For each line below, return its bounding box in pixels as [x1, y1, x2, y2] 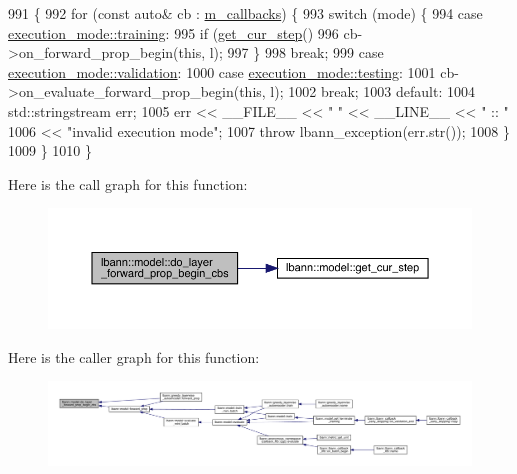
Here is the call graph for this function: [8, 173, 248, 194]
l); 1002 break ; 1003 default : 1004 [270, 81, 475, 102]
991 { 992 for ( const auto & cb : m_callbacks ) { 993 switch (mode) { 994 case [8, 3, 483, 23]
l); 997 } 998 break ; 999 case [209, 42, 384, 63]
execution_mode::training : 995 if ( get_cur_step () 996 [8, 22, 339, 43]
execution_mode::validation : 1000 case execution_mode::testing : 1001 [8, 61, 436, 82]
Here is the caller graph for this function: [8, 346, 260, 367]
